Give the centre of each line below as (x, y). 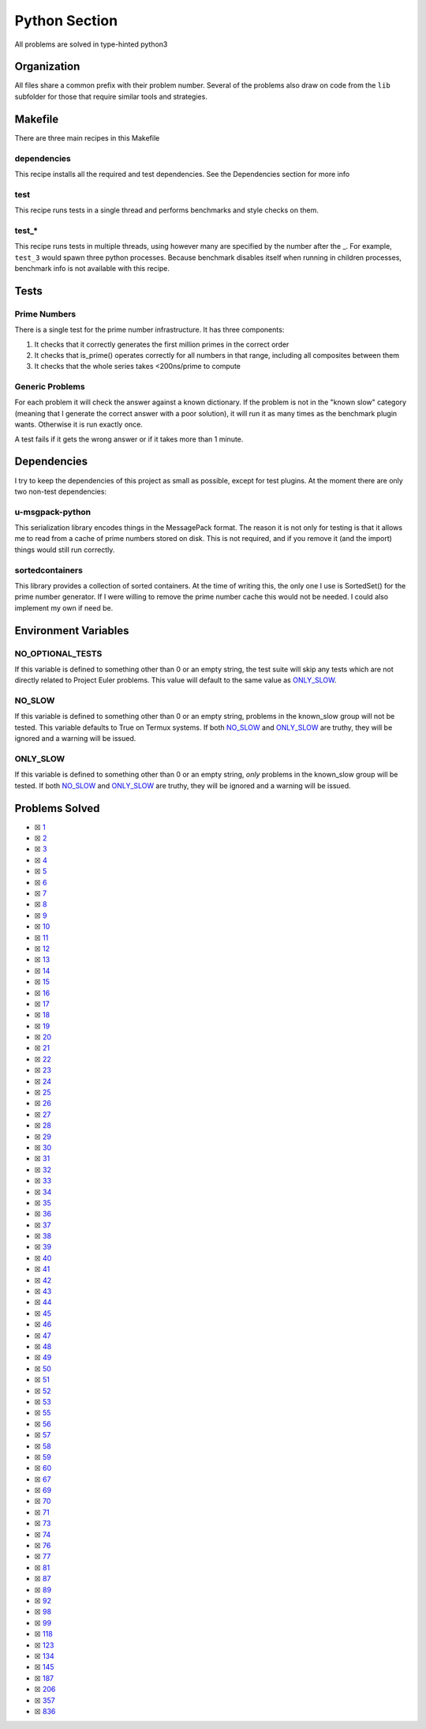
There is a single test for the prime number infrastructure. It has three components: (149, 330)
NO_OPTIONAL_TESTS (58, 653)
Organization (47, 67)
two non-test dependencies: (60, 491)
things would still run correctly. (65, 550)
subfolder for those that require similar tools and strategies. (111, 96)
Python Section (66, 21)
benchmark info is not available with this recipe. (92, 268)
